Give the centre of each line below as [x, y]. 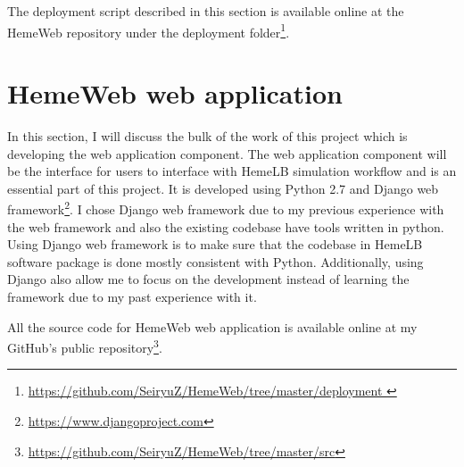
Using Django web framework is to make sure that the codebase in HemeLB [215, 244]
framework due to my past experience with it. [132, 296]
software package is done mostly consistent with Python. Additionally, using [215, 261]
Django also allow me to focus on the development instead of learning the [208, 279]
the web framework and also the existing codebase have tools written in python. [226, 226]
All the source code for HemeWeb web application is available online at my [212, 326]
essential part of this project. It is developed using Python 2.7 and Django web [223, 188]
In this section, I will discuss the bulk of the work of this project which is [207, 135]
